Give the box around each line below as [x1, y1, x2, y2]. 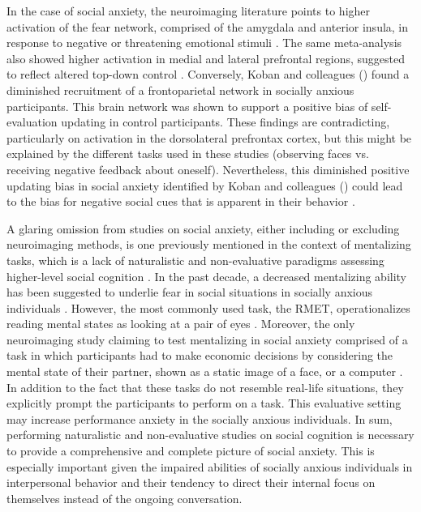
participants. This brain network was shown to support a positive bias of [6, 97, 368, 114]
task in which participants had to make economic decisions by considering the [6, 347, 393, 364]
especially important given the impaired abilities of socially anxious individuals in [6, 458, 413, 475]
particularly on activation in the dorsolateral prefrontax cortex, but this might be [6, 129, 412, 146]
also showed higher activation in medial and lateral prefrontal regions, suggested [6, 49, 405, 66]
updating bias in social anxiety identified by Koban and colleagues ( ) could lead [6, 177, 403, 194]
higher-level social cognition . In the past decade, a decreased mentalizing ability [6, 267, 407, 284]
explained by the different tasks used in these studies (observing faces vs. [6, 145, 369, 162]
